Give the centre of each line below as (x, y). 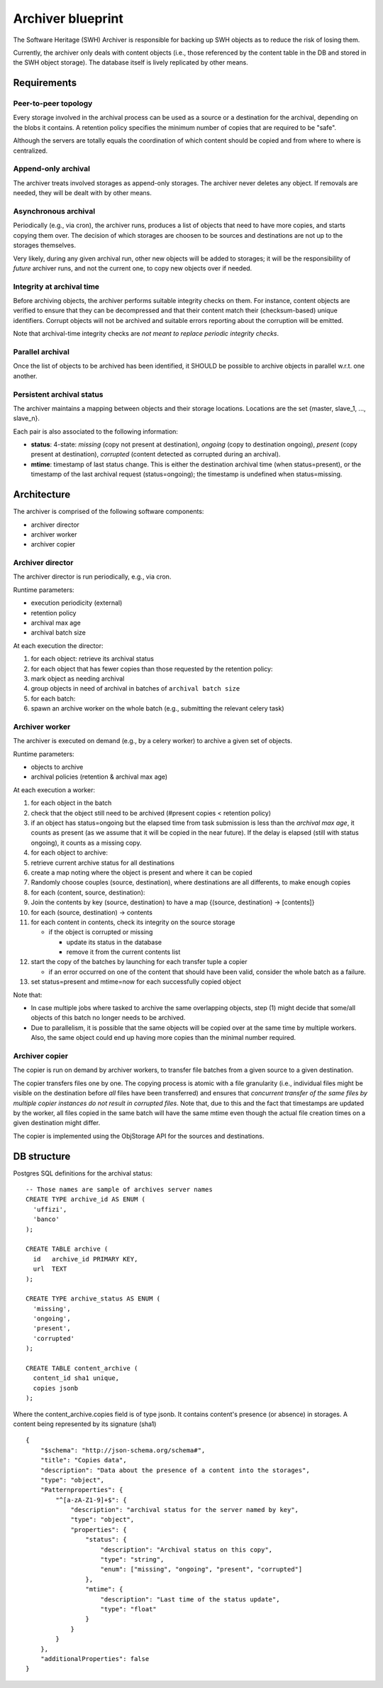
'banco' (46, 1220)
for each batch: (53, 698)
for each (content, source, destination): (88, 892)
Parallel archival (41, 351)
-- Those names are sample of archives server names (119, 1189)
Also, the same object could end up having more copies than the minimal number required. (163, 1038)
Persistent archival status (58, 394)
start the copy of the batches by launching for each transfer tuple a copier (139, 962)
